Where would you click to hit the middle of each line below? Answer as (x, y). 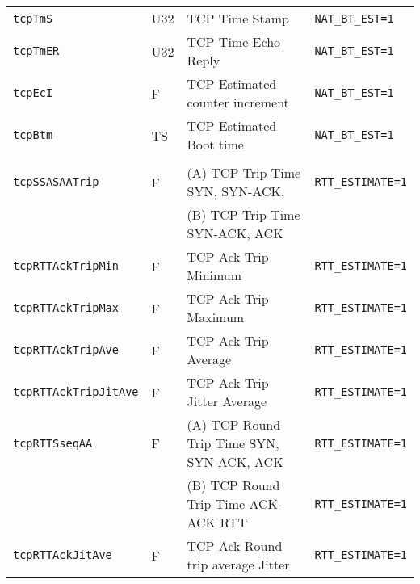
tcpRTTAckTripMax (66, 308)
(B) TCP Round (233, 485)
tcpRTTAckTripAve (66, 350)
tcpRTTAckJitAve (63, 555)
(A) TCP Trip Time (244, 172)
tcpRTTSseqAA (53, 443)
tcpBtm (33, 135)
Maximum (216, 317)
